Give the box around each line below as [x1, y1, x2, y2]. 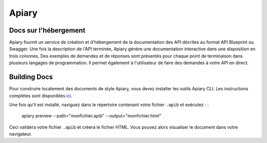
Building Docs [9, 73, 53, 81]
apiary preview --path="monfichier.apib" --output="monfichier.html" [21, 113, 162, 119]
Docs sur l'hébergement [9, 26, 86, 35]
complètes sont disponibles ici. [9, 93, 73, 99]
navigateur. [9, 131, 32, 137]
